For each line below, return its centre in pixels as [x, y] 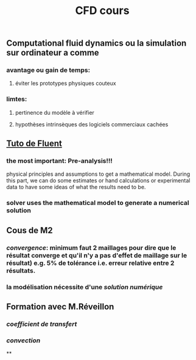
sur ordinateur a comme [53, 53]
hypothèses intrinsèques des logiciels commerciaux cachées [92, 124]
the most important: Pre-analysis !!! [59, 161]
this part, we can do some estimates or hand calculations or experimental [98, 181]
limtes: [17, 99]
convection [23, 340]
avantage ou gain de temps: [48, 70]
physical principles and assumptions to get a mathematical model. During [98, 174]
